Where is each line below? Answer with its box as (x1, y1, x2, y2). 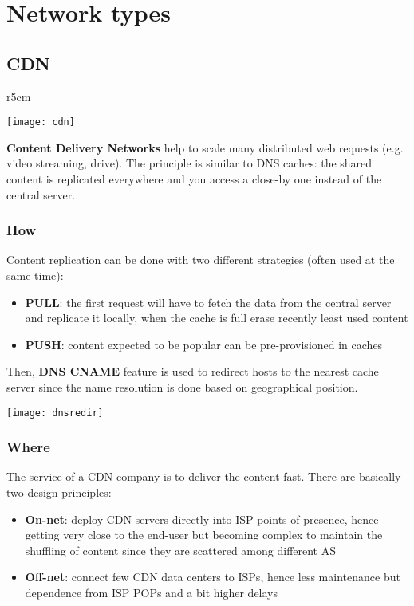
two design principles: (6, 484, 112, 501)
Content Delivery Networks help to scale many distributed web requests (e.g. (6, 139, 404, 155)
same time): (6, 267, 64, 284)
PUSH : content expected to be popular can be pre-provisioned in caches (25, 336, 383, 352)
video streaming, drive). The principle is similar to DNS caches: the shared (6, 155, 373, 171)
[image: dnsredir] (6, 407, 104, 419)
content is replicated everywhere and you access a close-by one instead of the (6, 171, 382, 187)
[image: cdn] (6, 116, 75, 128)
